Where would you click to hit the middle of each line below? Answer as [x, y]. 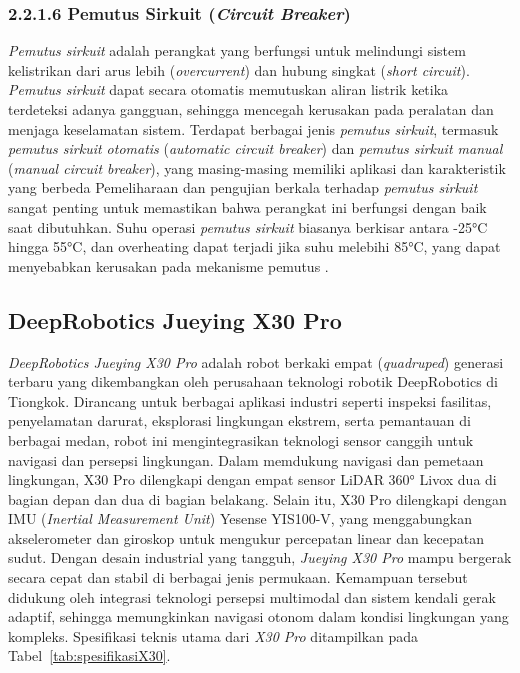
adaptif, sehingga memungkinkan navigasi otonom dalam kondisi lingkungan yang [258, 616]
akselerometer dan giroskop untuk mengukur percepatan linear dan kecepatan [246, 537]
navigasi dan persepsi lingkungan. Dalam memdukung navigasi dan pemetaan [246, 459]
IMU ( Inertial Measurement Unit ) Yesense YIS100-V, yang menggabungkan [240, 518]
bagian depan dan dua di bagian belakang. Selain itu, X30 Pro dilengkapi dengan [257, 498]
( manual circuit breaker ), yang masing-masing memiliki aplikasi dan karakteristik [257, 167]
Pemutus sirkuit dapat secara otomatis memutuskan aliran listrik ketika [228, 89]
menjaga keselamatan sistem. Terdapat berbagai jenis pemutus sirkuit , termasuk [253, 128]
